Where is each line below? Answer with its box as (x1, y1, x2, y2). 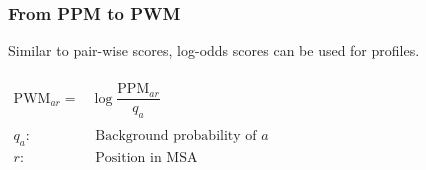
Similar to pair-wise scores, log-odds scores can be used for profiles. (8, 40, 420, 61)
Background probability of (95, 129, 257, 144)
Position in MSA (95, 151, 198, 166)
